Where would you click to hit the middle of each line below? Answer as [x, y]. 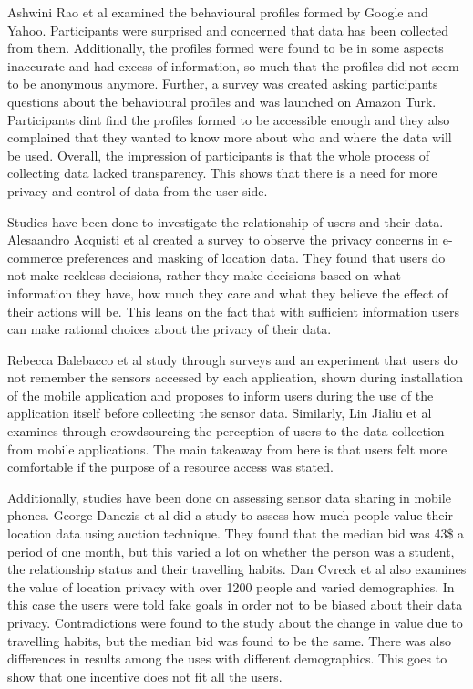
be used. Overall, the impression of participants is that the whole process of [219, 155]
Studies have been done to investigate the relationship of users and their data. [226, 221]
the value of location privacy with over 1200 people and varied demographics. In [231, 586]
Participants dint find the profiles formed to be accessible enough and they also [229, 119]
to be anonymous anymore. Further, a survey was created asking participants [223, 84]
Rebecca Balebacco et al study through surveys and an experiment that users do [232, 359]
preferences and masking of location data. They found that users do [256, 257]
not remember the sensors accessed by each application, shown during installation [236, 377]
